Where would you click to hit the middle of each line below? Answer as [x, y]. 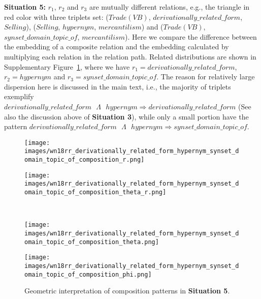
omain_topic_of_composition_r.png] [85, 160]
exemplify [19, 96]
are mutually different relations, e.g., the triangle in [169, 7]
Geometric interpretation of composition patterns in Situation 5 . [127, 291]
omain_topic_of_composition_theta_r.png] [95, 192]
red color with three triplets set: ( [56, 17]
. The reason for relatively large [206, 77]
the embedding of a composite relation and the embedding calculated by [117, 47]
